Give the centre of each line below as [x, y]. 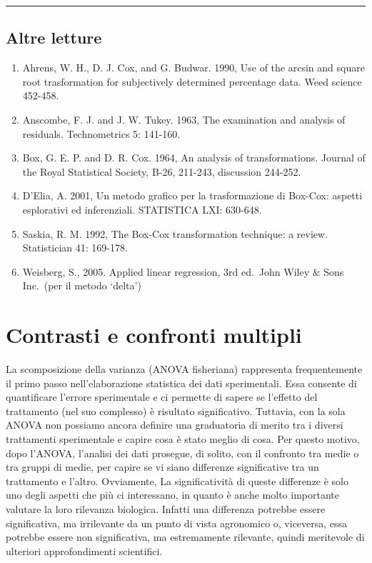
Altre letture [54, 38]
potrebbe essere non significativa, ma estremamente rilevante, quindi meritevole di [185, 537]
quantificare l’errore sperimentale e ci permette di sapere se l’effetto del [162, 397]
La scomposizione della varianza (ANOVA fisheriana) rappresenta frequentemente [184, 369]
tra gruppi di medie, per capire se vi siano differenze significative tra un [162, 467]
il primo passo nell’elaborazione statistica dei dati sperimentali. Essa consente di [181, 383]
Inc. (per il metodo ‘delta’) [82, 285]
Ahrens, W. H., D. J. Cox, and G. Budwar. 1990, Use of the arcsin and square [193, 68]
